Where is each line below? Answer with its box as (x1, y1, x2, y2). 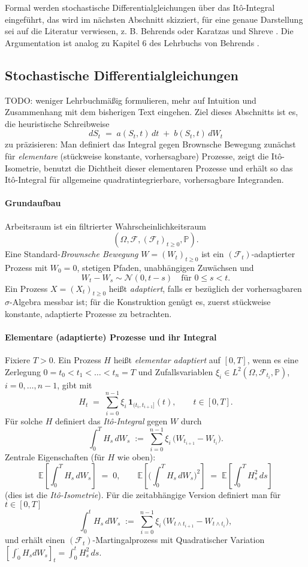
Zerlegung (5, 365, 41, 378)
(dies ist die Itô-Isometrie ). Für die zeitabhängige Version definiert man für (5, 488, 281, 500)
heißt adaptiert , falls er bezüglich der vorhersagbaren (108, 282, 302, 294)
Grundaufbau (5, 197, 61, 209)
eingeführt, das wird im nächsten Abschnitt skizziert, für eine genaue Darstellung (5, 13, 303, 25)
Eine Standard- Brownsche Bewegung (5, 248, 138, 260)
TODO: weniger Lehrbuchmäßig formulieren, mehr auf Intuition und (5, 94, 256, 106)
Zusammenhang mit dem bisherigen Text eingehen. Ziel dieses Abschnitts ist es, (5, 105, 298, 118)
